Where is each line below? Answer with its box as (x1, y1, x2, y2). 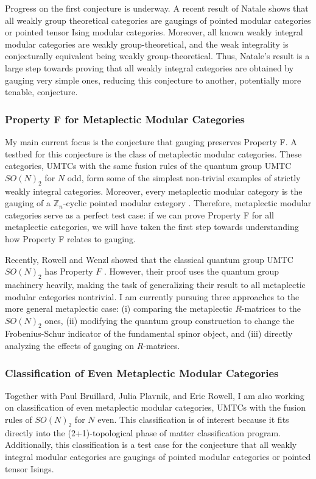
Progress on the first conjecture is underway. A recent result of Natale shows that (5, 2, 309, 14)
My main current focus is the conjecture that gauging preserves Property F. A (5, 135, 297, 148)
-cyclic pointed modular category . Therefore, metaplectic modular (63, 196, 312, 209)
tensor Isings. (5, 462, 54, 475)
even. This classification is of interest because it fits (97, 413, 289, 426)
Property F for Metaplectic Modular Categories (5, 111, 245, 126)
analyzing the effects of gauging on (5, 339, 135, 352)
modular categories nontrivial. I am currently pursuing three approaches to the (5, 290, 300, 303)
